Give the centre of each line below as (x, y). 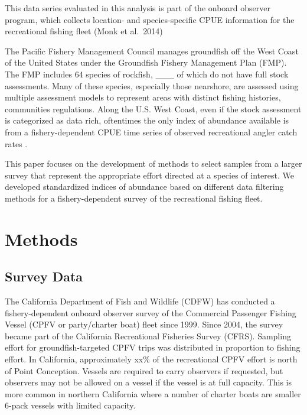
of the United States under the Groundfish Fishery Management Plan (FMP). (146, 62)
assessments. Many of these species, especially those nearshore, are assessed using (152, 85)
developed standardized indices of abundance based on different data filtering (144, 187)
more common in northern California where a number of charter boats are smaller (153, 393)
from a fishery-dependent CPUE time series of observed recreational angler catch (151, 132)
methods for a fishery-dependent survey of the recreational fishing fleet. (134, 198)
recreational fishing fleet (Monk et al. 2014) (84, 31)
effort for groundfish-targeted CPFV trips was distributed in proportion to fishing (153, 347)
